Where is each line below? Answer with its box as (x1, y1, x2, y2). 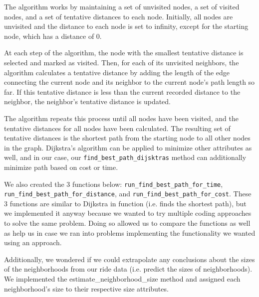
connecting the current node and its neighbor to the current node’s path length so (4, 77, 255, 87)
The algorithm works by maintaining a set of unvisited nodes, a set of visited (4, 1, 240, 11)
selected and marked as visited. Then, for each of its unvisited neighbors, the (4, 57, 239, 67)
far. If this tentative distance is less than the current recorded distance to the (4, 86, 241, 97)
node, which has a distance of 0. (4, 30, 102, 41)
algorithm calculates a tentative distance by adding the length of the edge (4, 67, 230, 77)
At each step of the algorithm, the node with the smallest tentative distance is (4, 47, 244, 58)
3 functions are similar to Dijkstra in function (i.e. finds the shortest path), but (4, 198, 247, 208)
